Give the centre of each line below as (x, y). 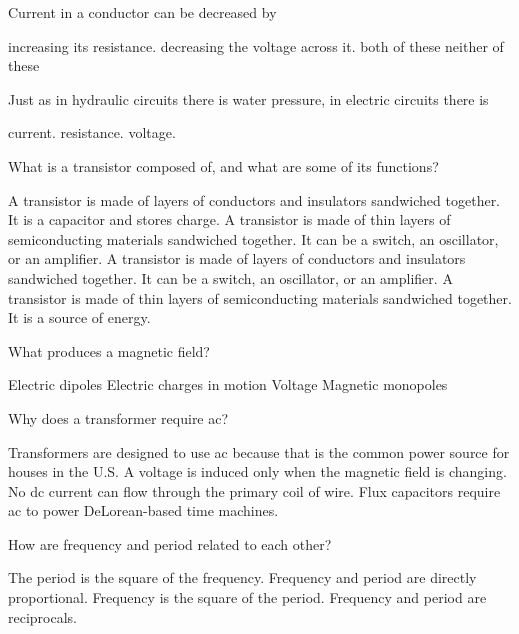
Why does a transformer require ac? (118, 417)
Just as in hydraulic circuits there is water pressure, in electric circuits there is (248, 98)
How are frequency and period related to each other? (170, 543)
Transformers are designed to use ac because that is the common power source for (259, 451)
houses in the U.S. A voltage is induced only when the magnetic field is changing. (257, 471)
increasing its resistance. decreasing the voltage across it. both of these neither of (256, 45)
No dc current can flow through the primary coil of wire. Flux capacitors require (254, 490)
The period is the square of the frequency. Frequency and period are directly (242, 577)
